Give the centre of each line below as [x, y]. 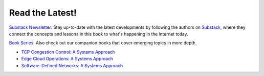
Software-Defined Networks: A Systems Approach [72, 65]
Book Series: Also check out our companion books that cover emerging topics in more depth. [103, 43]
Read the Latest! [43, 13]
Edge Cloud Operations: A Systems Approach [67, 59]
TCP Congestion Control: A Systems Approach [68, 52]
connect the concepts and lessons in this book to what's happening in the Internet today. [99, 34]
